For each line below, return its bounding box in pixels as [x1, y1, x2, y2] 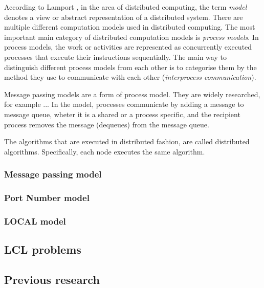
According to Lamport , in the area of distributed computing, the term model [4, 2, 247, 12]
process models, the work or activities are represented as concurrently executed [4, 41, 252, 52]
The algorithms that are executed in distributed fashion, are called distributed [4, 136, 250, 147]
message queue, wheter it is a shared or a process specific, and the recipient [4, 108, 240, 119]
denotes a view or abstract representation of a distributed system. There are [4, 11, 243, 22]
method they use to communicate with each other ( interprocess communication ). [4, 72, 256, 82]
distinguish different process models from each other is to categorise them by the [4, 61, 257, 72]
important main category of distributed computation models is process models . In [4, 31, 259, 42]
